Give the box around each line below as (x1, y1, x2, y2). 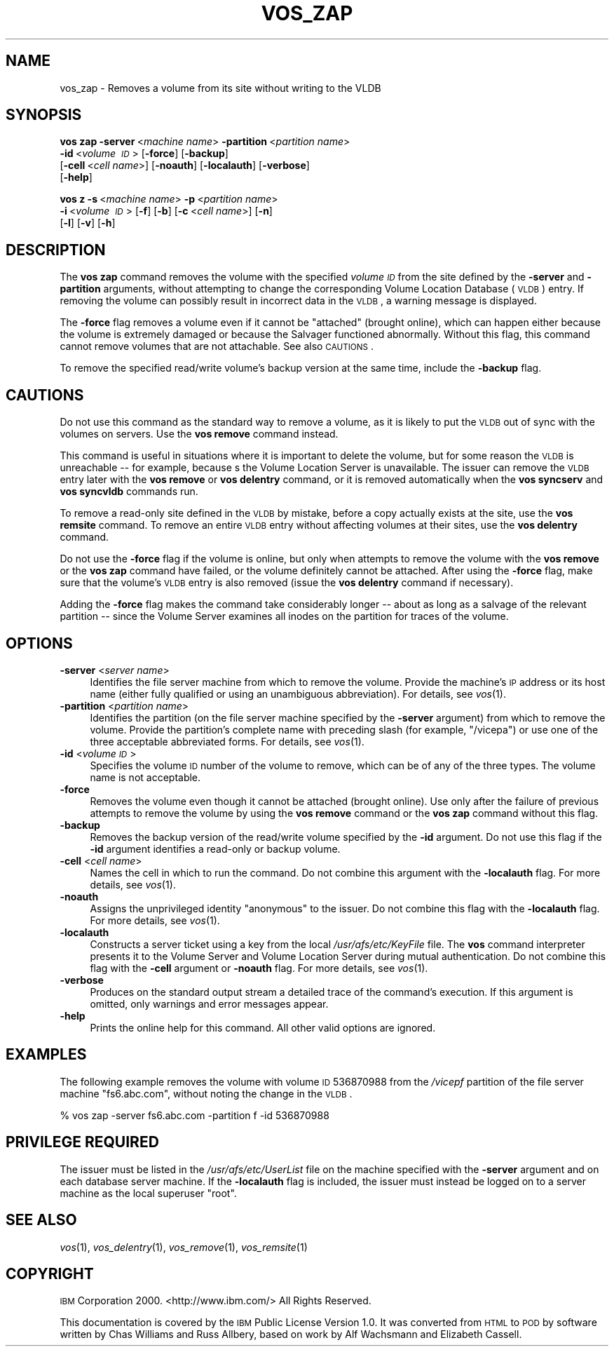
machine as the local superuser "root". (60, 1187, 237, 1199)
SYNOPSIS (6, 106, 82, 124)
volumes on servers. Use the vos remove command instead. (60, 428, 339, 440)
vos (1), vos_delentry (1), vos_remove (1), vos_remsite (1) (60, 1241, 308, 1253)
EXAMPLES (6, 1046, 87, 1064)
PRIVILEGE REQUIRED (6, 1133, 159, 1151)
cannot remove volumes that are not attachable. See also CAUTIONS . (60, 340, 374, 353)
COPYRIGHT (6, 1264, 94, 1283)
